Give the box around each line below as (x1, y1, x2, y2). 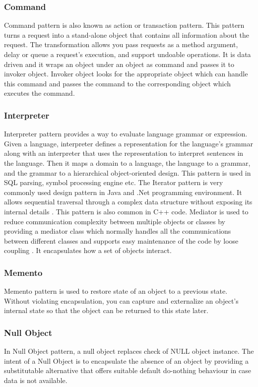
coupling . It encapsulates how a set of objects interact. (4, 245, 172, 256)
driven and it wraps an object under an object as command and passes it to (4, 59, 235, 69)
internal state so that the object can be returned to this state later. (4, 305, 208, 316)
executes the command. (4, 88, 75, 98)
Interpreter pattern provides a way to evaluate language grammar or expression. (4, 129, 248, 139)
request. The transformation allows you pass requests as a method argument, (4, 39, 238, 50)
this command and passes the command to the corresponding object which (4, 78, 231, 88)
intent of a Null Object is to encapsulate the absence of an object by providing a (4, 355, 249, 366)
